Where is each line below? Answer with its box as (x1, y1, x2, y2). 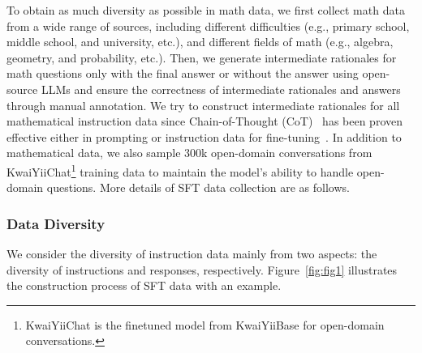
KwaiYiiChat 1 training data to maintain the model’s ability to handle (6, 160, 354, 180)
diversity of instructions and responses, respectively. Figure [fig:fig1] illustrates (6, 261, 398, 278)
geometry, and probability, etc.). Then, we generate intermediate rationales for (6, 49, 397, 66)
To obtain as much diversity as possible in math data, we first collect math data (6, 2, 405, 18)
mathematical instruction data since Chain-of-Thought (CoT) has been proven (6, 113, 403, 130)
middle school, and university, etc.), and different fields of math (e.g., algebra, (6, 33, 394, 50)
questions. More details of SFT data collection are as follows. (46, 179, 350, 196)
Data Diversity (6, 213, 105, 233)
